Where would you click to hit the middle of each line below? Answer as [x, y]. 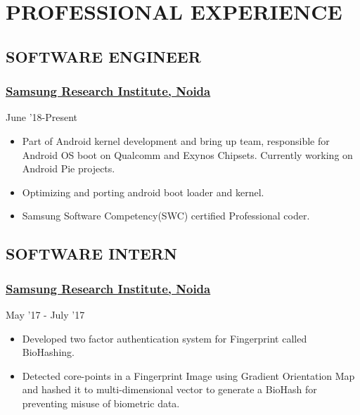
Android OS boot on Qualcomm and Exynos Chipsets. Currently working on [187, 154]
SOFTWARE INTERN [91, 254]
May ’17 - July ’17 [45, 314]
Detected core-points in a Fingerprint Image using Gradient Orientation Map [188, 375]
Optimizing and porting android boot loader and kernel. [143, 192]
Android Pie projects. [69, 168]
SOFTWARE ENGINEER [103, 56]
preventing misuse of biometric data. [101, 403]
